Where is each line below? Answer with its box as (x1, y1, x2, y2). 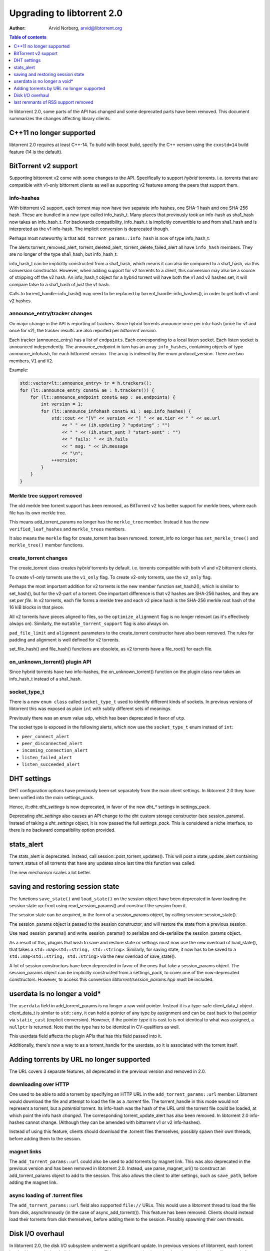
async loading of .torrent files (9, 1191, 83, 1198)
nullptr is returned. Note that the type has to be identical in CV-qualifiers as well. (9, 1024, 180, 1030)
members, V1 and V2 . (9, 358, 53, 364)
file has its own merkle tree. (9, 509, 66, 515)
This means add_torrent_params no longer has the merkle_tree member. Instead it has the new (9, 519, 209, 525)
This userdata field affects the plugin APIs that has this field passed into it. (9, 1033, 162, 1039)
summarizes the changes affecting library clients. (9, 116, 111, 122)
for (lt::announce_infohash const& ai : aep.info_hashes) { (40, 408, 191, 414)
